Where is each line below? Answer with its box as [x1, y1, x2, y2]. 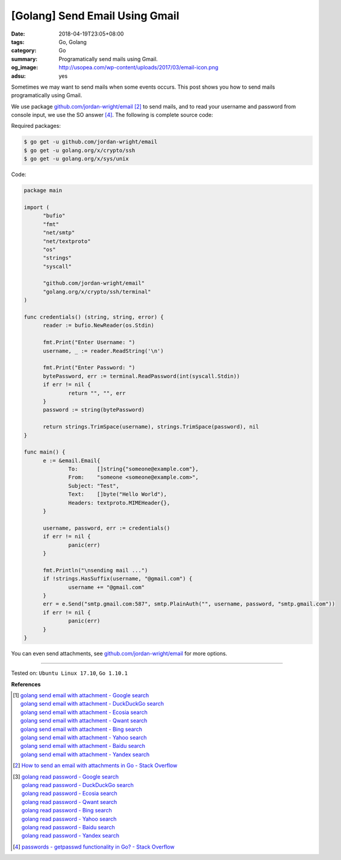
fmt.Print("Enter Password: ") [43, 364, 136, 371]
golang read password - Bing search [21, 807, 113, 814]
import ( [23, 204, 50, 210]
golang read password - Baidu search [21, 823, 115, 830]
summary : [11, 55, 38, 63]
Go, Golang [58, 38, 87, 45]
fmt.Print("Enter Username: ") [43, 339, 136, 346]
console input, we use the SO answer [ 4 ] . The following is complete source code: [11, 112, 213, 119]
